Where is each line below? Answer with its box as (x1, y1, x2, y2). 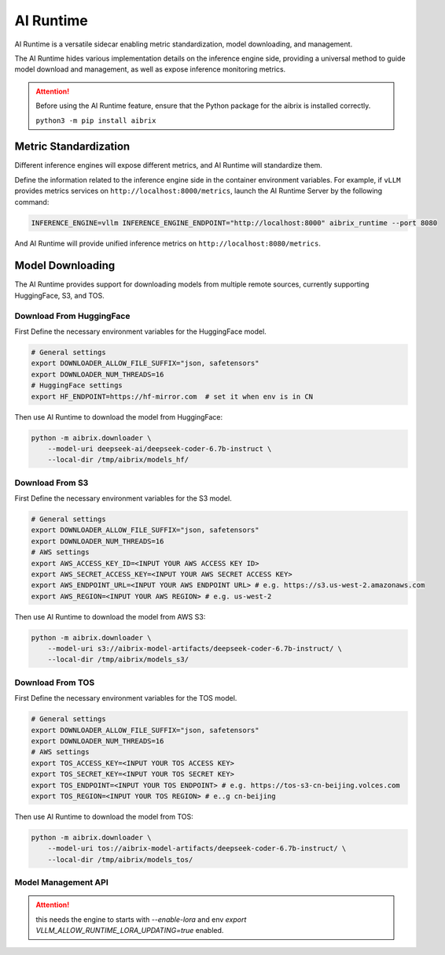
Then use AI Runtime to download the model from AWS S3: (14, 612, 206, 621)
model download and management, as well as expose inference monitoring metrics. (14, 65, 286, 74)
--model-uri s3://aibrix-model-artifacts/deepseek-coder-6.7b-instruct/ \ (47, 644, 342, 653)
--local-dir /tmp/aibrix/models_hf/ (47, 455, 189, 465)
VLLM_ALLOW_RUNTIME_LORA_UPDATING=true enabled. (35, 926, 224, 935)
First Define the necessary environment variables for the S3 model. (14, 494, 232, 503)
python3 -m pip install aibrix (35, 116, 156, 125)
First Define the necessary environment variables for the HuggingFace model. (14, 327, 267, 336)
